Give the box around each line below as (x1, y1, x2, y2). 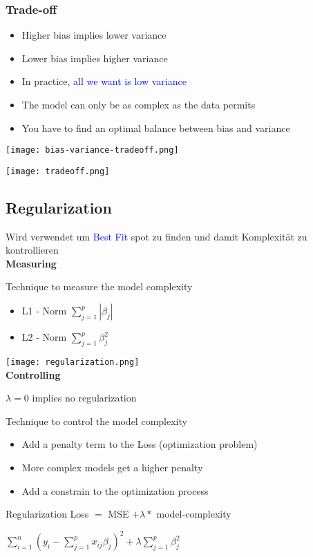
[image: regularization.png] (6, 357, 140, 367)
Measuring (6, 256, 57, 270)
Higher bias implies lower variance (21, 28, 167, 42)
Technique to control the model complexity (6, 413, 187, 428)
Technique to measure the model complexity (6, 279, 193, 294)
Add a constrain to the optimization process (21, 483, 209, 498)
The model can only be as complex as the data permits (21, 97, 256, 111)
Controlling (6, 367, 61, 381)
